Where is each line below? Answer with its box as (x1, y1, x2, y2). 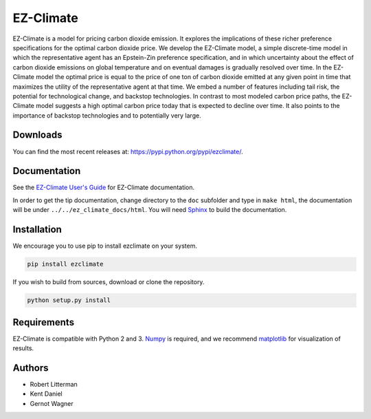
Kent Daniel (30, 389, 63, 398)
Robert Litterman (30, 380, 78, 388)
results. (12, 344, 34, 352)
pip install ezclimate (27, 260, 104, 268)
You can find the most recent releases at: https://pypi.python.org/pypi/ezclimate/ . (12, 147, 243, 155)
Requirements (12, 316, 75, 328)
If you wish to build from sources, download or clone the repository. (12, 278, 205, 286)
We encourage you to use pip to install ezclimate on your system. (12, 241, 197, 250)
